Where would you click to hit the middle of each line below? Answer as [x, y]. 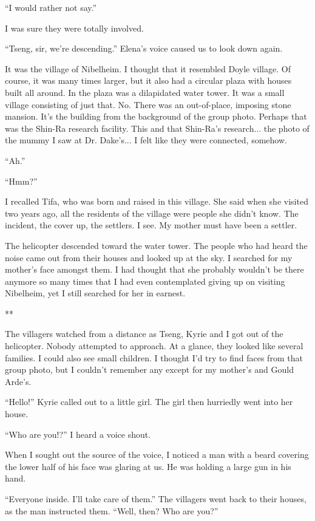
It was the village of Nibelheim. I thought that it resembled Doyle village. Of [148, 68]
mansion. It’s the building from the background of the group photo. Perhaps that [156, 116]
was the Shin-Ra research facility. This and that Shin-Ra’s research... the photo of [157, 128]
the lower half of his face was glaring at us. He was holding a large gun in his [148, 466]
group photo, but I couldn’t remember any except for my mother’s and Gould [150, 369]
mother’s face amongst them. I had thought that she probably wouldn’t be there [154, 269]
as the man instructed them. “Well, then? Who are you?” [112, 510]
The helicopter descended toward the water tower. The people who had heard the [156, 245]
